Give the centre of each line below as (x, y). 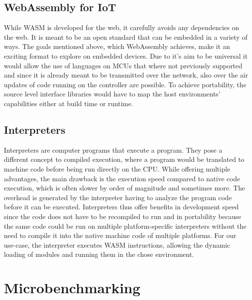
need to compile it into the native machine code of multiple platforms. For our (120, 235)
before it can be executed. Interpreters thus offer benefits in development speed (121, 207)
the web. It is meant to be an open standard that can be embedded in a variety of (126, 37)
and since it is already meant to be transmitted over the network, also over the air (126, 75)
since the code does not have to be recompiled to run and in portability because (123, 216)
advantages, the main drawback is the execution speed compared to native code (122, 178)
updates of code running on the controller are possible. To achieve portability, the (125, 84)
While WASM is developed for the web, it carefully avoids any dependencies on (122, 27)
